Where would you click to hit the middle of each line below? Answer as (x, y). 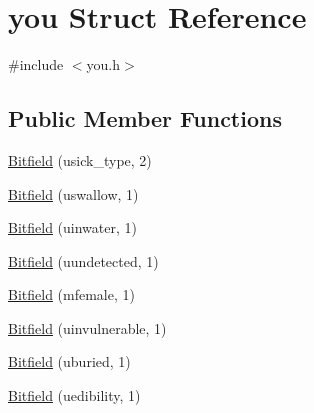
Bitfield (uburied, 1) (69, 361)
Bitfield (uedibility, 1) (74, 395)
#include (36, 64)
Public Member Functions (145, 118)
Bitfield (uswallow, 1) (73, 193)
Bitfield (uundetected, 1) (83, 260)
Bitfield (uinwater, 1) (72, 227)
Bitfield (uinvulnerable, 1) (87, 327)
